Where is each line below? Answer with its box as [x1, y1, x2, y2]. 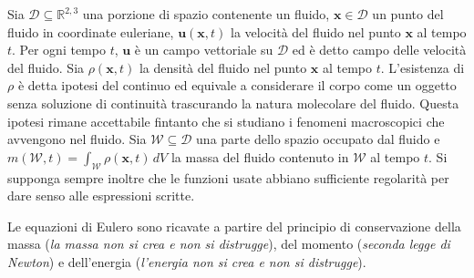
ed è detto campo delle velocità [292, 40, 467, 59]
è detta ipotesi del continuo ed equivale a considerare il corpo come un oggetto [17, 76, 457, 95]
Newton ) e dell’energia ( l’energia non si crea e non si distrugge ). [7, 252, 366, 271]
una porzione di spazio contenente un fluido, [82, 5, 330, 23]
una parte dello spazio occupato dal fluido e [196, 129, 440, 149]
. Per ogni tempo [12, 40, 106, 59]
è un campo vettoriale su [134, 40, 273, 59]
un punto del [372, 5, 444, 23]
